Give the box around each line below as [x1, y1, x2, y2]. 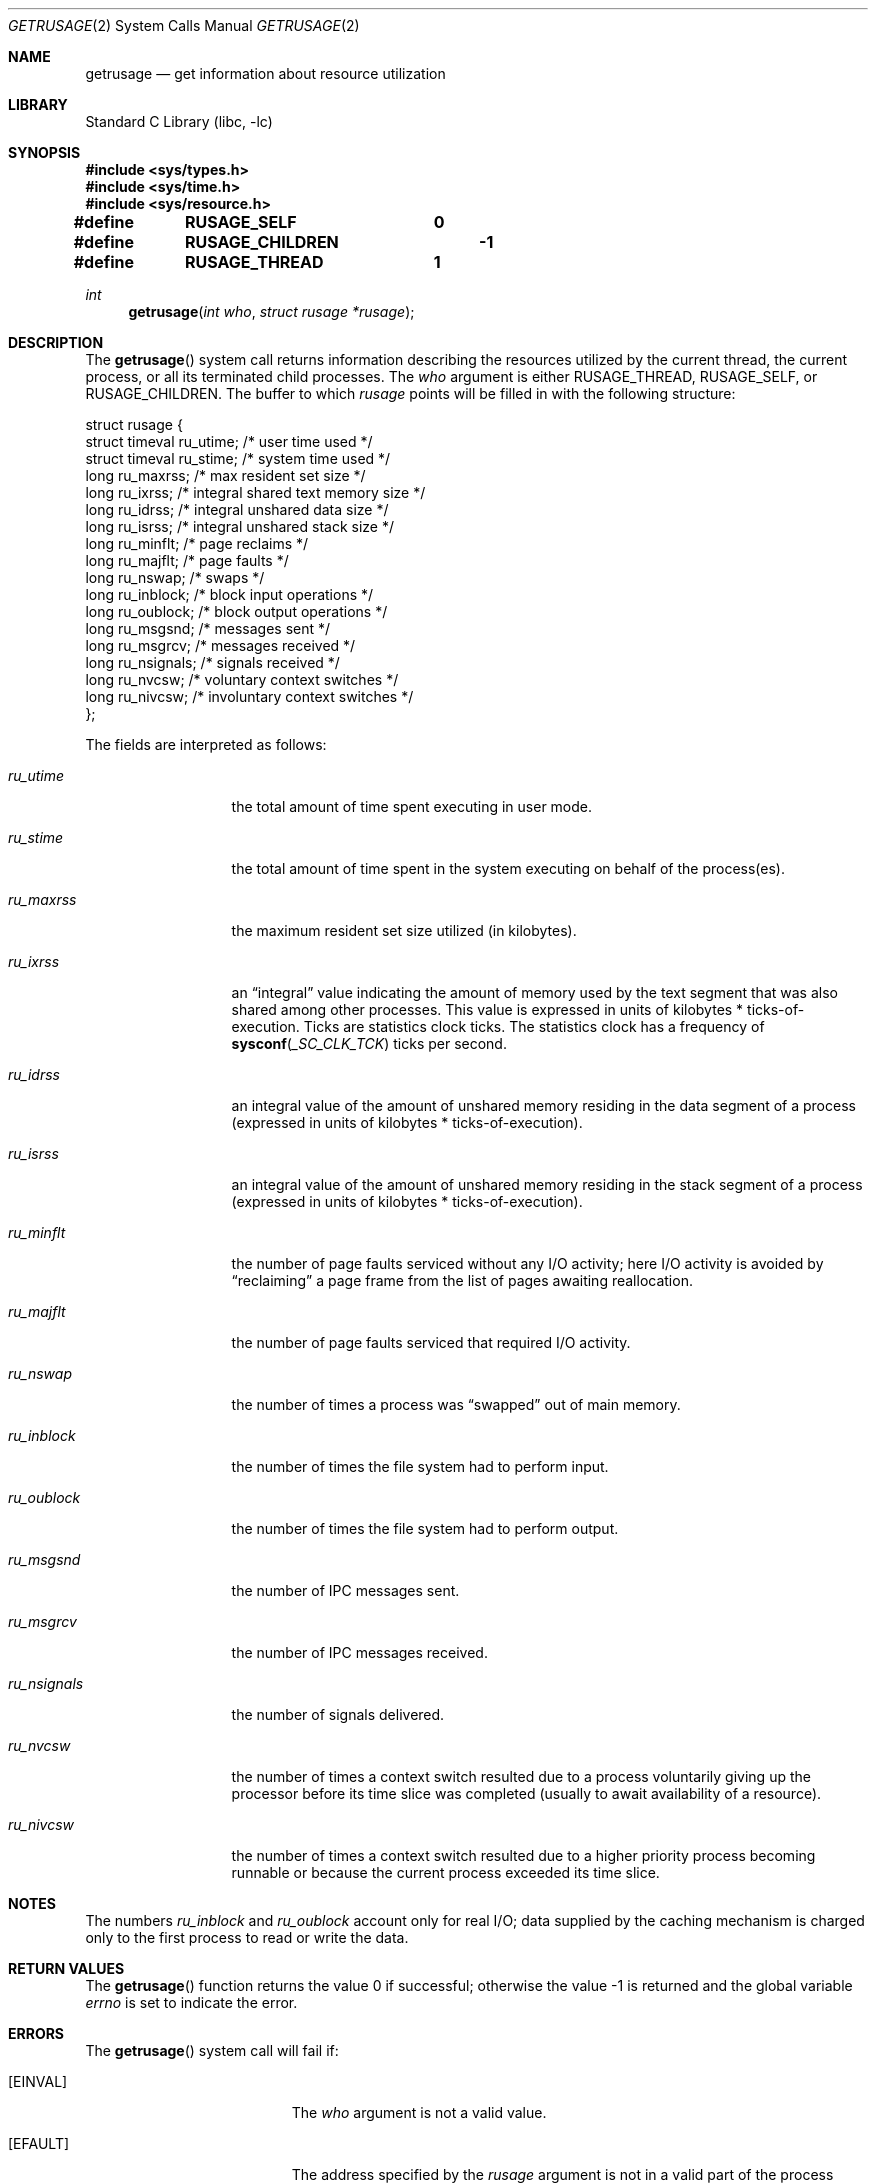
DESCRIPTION [8, 334, 104, 351]
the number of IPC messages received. [231, 1644, 488, 1661]
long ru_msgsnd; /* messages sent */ [85, 620, 331, 637]
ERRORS [8, 2025, 65, 2042]
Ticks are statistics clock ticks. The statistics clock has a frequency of [303, 1018, 765, 1035]
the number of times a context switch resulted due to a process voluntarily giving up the [231, 1768, 811, 1785]
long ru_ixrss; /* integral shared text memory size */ [85, 484, 426, 501]
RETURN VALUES [8, 1960, 125, 1977]
